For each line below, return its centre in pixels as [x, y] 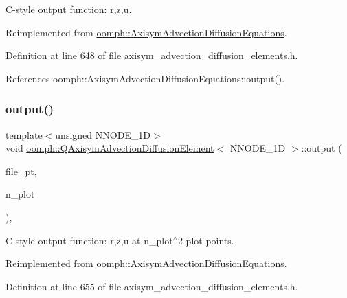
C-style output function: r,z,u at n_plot [89, 240]
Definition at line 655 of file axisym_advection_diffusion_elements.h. [152, 286]
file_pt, [21, 171]
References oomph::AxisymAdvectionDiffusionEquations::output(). [145, 78]
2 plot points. [206, 240]
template [24, 134]
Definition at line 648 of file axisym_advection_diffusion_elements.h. [152, 55]
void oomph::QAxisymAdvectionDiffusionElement [110, 148]
